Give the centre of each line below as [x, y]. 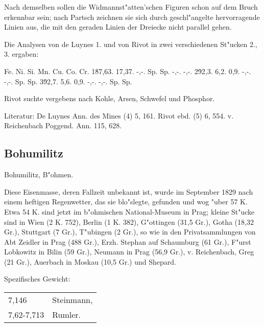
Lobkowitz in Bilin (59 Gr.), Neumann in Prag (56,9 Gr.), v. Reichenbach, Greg [129, 252]
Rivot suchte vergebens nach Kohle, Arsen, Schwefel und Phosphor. [110, 98]
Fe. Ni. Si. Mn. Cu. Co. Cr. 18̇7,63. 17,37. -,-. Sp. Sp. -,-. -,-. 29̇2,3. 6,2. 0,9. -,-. [128, 71]
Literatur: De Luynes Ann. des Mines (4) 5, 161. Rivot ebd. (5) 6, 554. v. [119, 115]
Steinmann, [73, 300]
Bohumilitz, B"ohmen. [39, 174]
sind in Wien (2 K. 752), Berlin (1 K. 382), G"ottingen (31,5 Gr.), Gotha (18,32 [129, 221]
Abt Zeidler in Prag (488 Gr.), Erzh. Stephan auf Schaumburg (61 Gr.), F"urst [128, 241]
